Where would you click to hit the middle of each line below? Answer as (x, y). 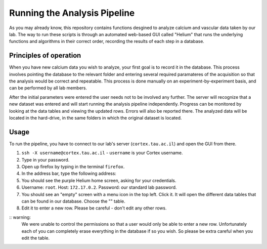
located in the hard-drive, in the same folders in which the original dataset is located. (96, 118)
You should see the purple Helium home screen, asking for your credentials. (99, 180)
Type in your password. (45, 160)
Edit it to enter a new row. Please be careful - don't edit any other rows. (94, 208)
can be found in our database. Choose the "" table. (73, 201)
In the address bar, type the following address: (69, 173)
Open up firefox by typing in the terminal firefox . (73, 167)
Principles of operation (45, 56)
